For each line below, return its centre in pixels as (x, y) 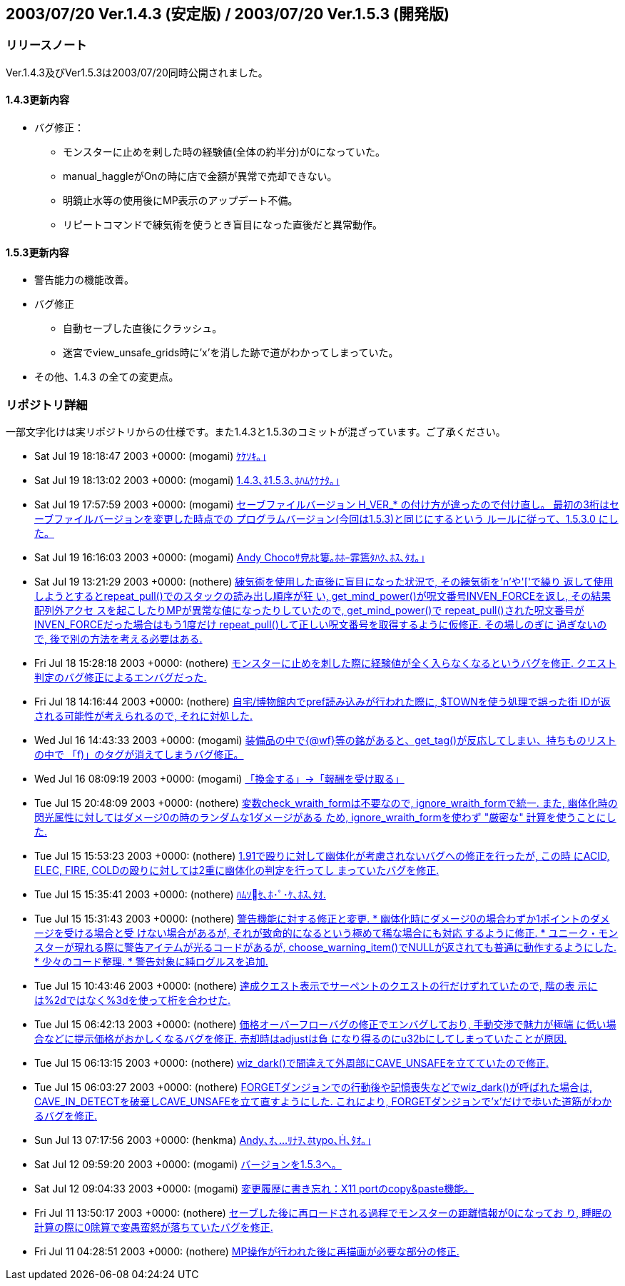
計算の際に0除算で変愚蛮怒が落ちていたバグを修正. (154, 1227)
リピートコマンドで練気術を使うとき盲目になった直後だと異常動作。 (223, 225)
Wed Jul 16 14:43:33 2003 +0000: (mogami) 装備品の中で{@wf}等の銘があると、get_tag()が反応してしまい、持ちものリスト (325, 740)
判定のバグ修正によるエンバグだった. (121, 677)
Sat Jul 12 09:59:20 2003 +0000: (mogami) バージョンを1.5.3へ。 (188, 1164)
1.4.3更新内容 (38, 100)
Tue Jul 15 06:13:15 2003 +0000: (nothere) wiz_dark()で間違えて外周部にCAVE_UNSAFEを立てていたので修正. (291, 1063)
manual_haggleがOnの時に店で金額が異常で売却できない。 (200, 176)
